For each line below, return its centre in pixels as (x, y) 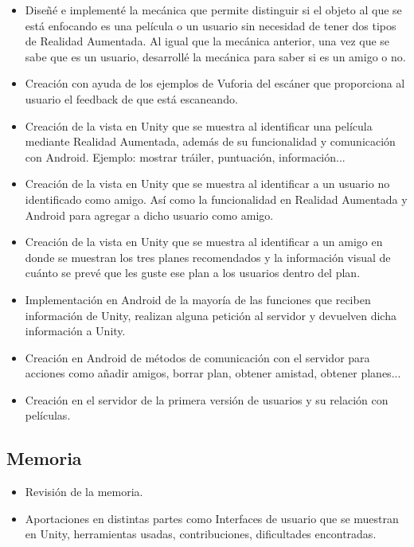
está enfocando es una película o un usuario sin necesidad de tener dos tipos (211, 25)
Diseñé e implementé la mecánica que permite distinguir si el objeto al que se (213, 10)
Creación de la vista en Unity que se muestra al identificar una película (199, 125)
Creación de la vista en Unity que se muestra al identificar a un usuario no (207, 184)
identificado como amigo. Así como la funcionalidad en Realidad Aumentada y (216, 199)
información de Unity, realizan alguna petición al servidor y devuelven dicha (211, 315)
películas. (48, 415)
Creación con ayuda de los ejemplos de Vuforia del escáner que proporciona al (215, 83)
